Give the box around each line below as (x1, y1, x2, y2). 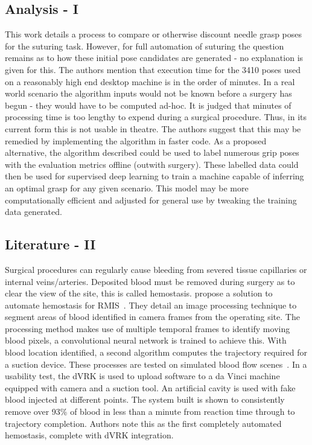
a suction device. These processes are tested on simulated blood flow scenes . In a (5, 357, 307, 370)
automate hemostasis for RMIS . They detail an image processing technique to (5, 298, 297, 311)
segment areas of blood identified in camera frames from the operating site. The (5, 310, 300, 323)
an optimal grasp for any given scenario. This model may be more (5, 181, 249, 194)
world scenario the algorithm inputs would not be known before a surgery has (5, 87, 292, 100)
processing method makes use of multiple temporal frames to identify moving (5, 322, 290, 335)
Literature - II (5, 235, 96, 254)
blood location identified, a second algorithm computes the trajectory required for (5, 346, 307, 359)
